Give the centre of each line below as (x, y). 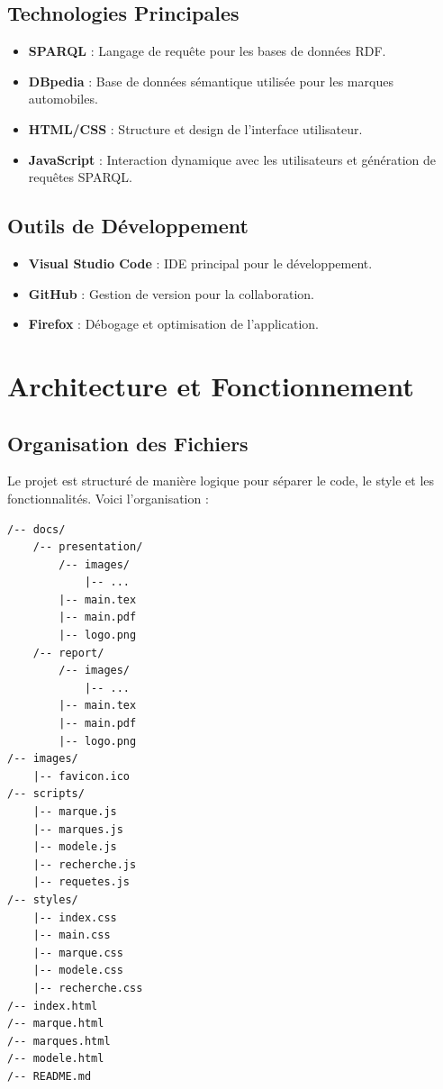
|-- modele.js (75, 847)
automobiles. (63, 99)
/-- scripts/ (46, 794)
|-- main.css (72, 935)
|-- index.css (75, 917)
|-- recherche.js (85, 864)
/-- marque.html (56, 1024)
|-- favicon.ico (81, 776)
